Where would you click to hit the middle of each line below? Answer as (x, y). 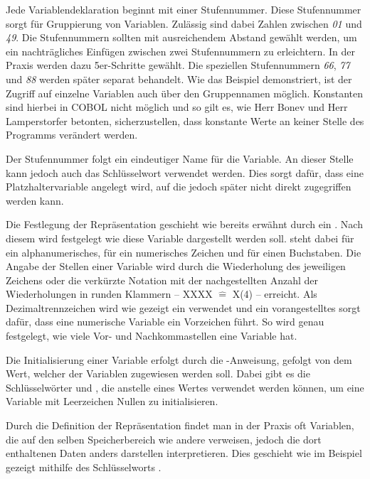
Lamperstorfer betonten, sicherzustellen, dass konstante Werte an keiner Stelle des (185, 120)
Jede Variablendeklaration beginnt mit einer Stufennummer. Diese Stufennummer (184, 9)
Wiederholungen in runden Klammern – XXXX (109, 294)
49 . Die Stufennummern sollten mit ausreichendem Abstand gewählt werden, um (181, 37)
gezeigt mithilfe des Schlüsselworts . (84, 467)
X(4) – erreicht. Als (275, 294)
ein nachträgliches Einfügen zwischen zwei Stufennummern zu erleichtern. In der (180, 51)
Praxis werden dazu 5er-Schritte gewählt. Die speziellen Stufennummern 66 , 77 (178, 65)
